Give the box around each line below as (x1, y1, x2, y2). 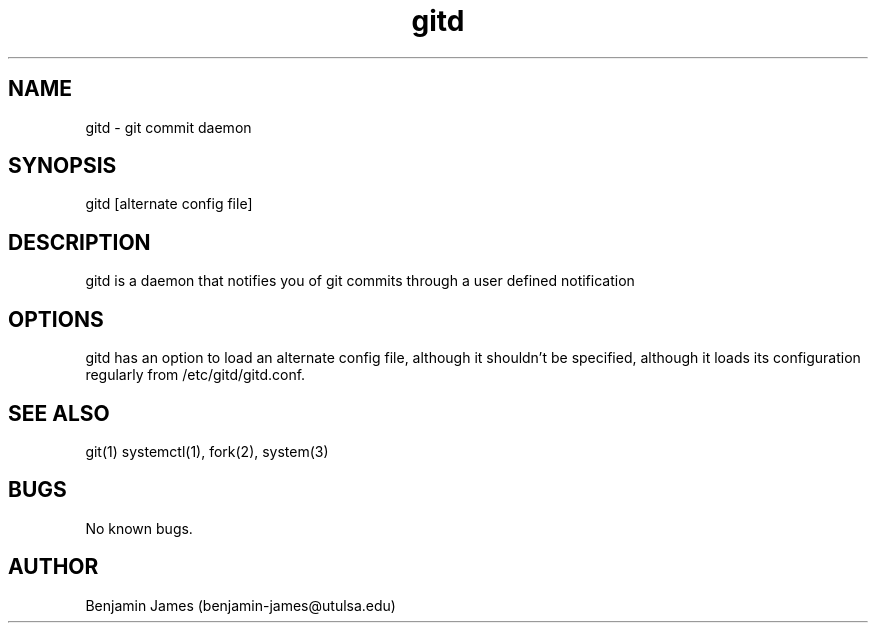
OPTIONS (8, 306, 104, 332)
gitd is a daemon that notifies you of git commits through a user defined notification (85, 272, 635, 290)
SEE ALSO (8, 400, 110, 426)
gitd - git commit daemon (85, 118, 252, 136)
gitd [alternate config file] (85, 195, 253, 213)
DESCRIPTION (8, 229, 151, 255)
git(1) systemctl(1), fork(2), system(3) (85, 442, 329, 460)
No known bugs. (85, 519, 193, 537)
